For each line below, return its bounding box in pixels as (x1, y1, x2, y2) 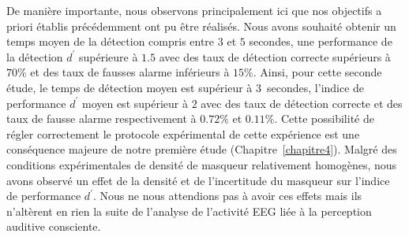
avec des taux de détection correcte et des (201, 94, 403, 111)
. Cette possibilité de (274, 110, 374, 127)
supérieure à (78, 48, 138, 65)
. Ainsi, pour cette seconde (253, 64, 382, 80)
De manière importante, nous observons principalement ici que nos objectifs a (6, 2, 382, 18)
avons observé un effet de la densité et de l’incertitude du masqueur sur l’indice (6, 172, 390, 188)
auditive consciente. (6, 218, 101, 235)
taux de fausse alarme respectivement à (6, 110, 197, 127)
